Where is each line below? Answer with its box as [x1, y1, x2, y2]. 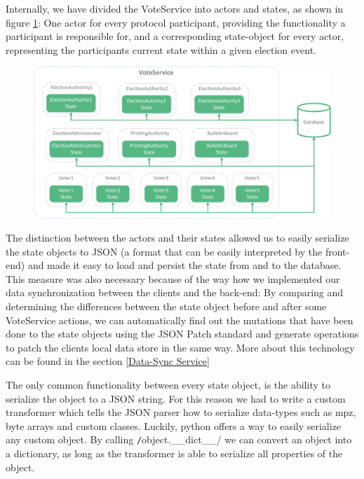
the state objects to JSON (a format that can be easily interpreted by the [6, 244, 323, 258]
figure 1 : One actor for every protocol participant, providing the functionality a [6, 15, 346, 29]
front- [325, 244, 350, 258]
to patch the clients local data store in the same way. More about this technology [6, 340, 355, 354]
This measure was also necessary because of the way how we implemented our [6, 271, 340, 286]
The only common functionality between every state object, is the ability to [6, 377, 330, 392]
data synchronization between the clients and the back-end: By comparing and [6, 285, 344, 300]
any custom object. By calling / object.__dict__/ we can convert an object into [6, 432, 352, 447]
